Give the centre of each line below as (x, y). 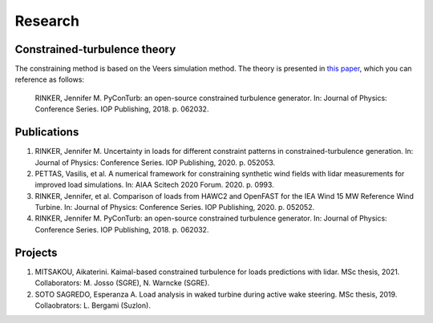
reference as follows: (49, 79)
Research (47, 21)
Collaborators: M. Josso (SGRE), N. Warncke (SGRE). (122, 283)
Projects (36, 252)
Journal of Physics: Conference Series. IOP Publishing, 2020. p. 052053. (155, 162)
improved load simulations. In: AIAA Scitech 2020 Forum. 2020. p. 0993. (154, 185)
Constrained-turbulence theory (95, 49)
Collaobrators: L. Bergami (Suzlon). (93, 305)
